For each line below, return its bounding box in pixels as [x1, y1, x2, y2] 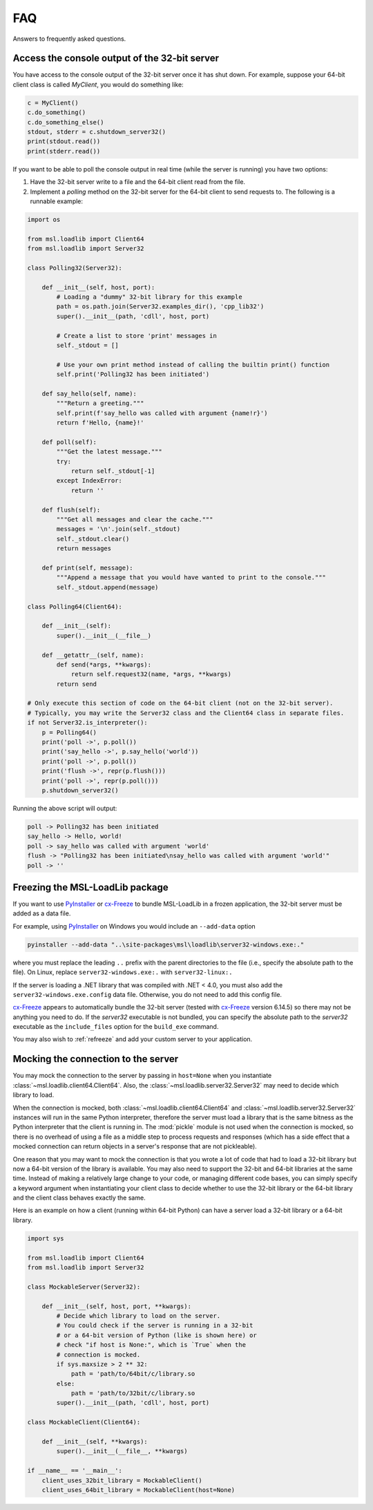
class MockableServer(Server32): [27, 1283, 141, 1291]
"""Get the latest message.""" [56, 448, 162, 456]
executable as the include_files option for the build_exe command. [12, 1023, 219, 1031]
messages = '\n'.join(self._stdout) [56, 525, 181, 533]
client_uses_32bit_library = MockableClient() [41, 1476, 203, 1484]
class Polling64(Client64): [27, 602, 122, 610]
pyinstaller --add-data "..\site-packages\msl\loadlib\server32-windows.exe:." [27, 940, 305, 949]
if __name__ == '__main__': [27, 1466, 122, 1475]
